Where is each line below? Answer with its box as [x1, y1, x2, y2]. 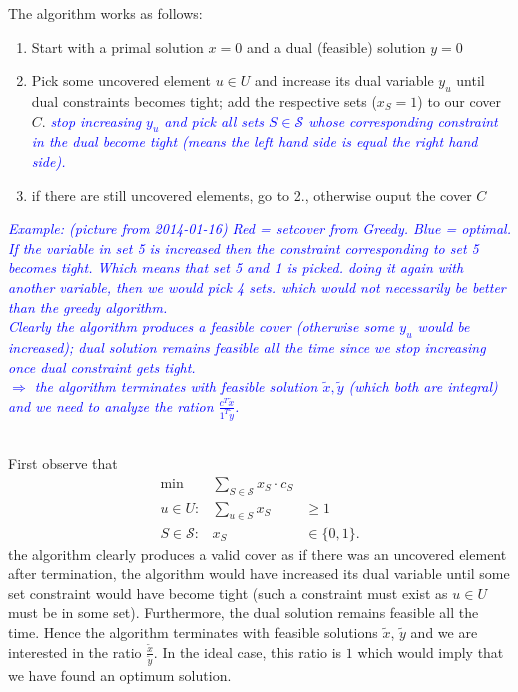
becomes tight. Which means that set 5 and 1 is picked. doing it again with [8, 257, 464, 278]
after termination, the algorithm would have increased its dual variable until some [8, 563, 510, 584]
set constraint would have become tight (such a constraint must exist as [8, 582, 448, 603]
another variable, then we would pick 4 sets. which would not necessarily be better [8, 276, 506, 297]
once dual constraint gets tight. [8, 356, 196, 377]
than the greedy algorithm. [8, 296, 168, 317]
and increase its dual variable [254, 70, 434, 91]
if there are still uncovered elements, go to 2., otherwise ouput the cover [31, 184, 472, 205]
